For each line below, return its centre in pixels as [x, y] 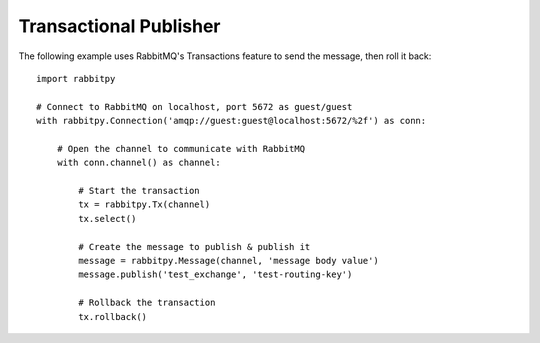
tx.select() [107, 218]
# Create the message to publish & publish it [194, 246]
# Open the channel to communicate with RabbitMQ [180, 148]
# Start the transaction [139, 191]
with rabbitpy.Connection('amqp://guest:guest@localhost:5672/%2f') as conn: [231, 121]
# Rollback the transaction [147, 303]
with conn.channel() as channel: [139, 163]
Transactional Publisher [119, 26]
